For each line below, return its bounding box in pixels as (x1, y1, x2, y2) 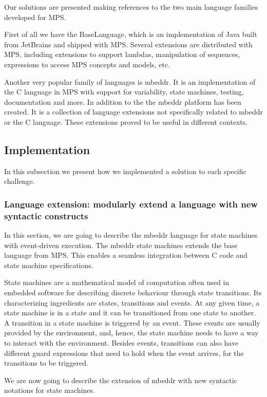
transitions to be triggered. (4, 357, 89, 368)
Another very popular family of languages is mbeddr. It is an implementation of (4, 76, 256, 87)
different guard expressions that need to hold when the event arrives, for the (4, 347, 244, 358)
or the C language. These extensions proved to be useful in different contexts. (4, 116, 248, 127)
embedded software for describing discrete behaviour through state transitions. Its (4, 287, 262, 298)
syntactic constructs (4, 209, 88, 222)
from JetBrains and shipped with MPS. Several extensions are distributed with (4, 39, 253, 49)
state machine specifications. (4, 259, 93, 270)
